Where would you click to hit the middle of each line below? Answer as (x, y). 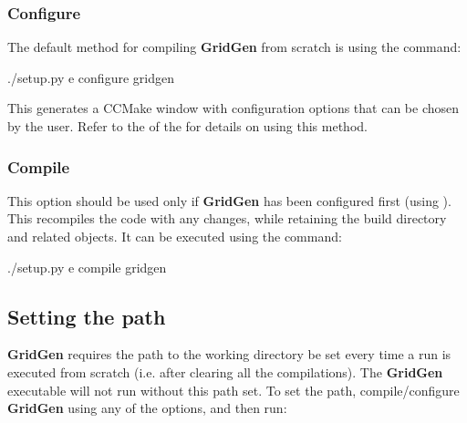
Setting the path (87, 316)
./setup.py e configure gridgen (91, 77)
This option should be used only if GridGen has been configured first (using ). (229, 200)
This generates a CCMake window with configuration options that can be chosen (233, 108)
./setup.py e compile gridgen (87, 267)
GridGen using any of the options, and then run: (147, 408)
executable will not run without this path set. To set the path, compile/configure (233, 390)
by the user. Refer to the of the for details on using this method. (187, 126)
